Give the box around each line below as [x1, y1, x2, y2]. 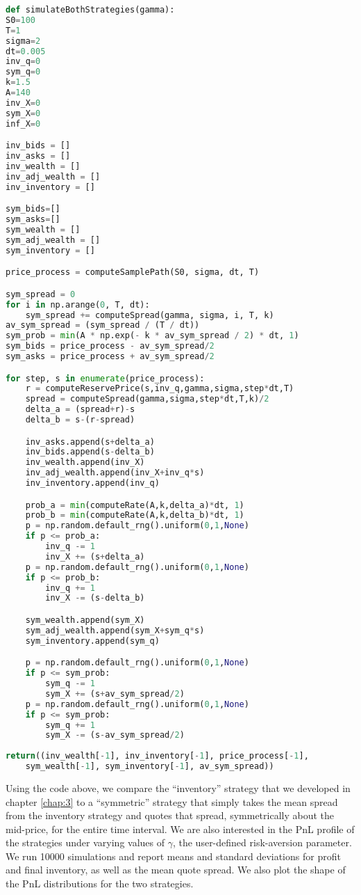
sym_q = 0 [6, 67, 41, 77]
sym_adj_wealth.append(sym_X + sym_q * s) [25, 625, 205, 635]
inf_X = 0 [6, 118, 41, 129]
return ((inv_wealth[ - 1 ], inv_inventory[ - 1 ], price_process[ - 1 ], [6, 751, 309, 761]
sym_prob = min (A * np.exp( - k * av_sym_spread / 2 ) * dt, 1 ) [6, 331, 299, 341]
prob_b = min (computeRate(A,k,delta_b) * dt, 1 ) [25, 510, 244, 521]
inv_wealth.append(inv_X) [25, 457, 145, 468]
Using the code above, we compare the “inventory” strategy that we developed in [6, 780, 351, 795]
